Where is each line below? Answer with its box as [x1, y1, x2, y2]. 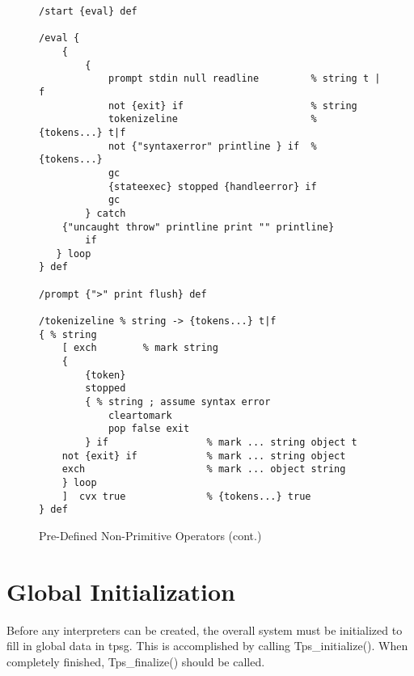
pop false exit [108, 423, 190, 435]
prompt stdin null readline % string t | [108, 73, 381, 85]
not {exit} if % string [108, 99, 357, 112]
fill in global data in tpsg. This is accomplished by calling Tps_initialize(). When [6, 637, 408, 654]
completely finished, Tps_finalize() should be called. [6, 653, 265, 670]
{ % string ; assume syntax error [85, 396, 271, 408]
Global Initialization [6, 574, 235, 607]
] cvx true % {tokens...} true [61, 490, 311, 502]
